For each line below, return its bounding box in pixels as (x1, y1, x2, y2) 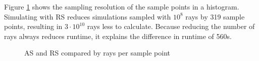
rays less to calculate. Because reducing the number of (87, 21, 255, 31)
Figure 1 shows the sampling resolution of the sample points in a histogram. (4, 1, 239, 11)
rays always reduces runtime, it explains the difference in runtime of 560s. (4, 30, 232, 41)
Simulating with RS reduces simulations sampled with (4, 11, 171, 21)
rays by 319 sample (185, 11, 245, 21)
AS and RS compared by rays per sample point (24, 47, 171, 58)
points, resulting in (4, 21, 63, 31)
